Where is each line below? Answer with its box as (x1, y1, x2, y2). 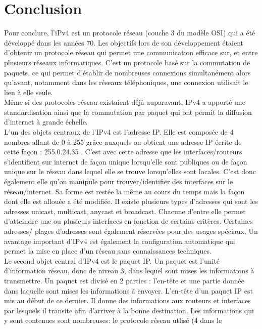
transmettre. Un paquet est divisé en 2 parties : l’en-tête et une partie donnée (4, 275, 245, 285)
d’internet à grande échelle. (4, 116, 88, 127)
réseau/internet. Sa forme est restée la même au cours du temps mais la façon (4, 186, 245, 196)
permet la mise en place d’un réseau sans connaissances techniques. (4, 245, 212, 256)
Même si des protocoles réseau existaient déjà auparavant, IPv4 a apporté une (4, 97, 245, 107)
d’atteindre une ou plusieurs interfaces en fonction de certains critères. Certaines (4, 216, 253, 226)
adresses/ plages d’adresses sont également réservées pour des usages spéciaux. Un (4, 226, 258, 236)
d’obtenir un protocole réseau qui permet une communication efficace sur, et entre (4, 47, 258, 58)
